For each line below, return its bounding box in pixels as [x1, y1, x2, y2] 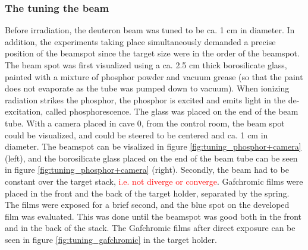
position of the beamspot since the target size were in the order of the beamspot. [5, 47, 300, 59]
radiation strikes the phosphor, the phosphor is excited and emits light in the [5, 93, 285, 106]
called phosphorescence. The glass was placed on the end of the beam [45, 105, 298, 118]
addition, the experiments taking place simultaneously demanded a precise [5, 35, 276, 48]
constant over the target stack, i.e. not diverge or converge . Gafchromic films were [5, 175, 303, 187]
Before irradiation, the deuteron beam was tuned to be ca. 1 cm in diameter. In [5, 24, 295, 36]
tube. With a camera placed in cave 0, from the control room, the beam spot [5, 116, 285, 129]
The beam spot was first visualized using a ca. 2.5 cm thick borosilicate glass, [5, 59, 287, 71]
